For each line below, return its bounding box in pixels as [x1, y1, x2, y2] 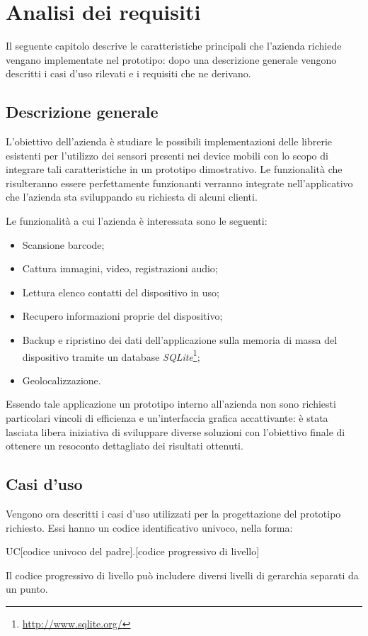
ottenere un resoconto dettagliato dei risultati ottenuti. [6, 438, 243, 453]
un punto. [6, 581, 48, 596]
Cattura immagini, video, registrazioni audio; [22, 261, 218, 276]
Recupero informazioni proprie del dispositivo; [22, 308, 223, 323]
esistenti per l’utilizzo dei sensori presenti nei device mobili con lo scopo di [6, 147, 328, 162]
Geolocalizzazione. [22, 372, 101, 387]
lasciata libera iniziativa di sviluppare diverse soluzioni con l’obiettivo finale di [6, 424, 345, 439]
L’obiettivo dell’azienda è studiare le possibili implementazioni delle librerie [6, 134, 333, 149]
